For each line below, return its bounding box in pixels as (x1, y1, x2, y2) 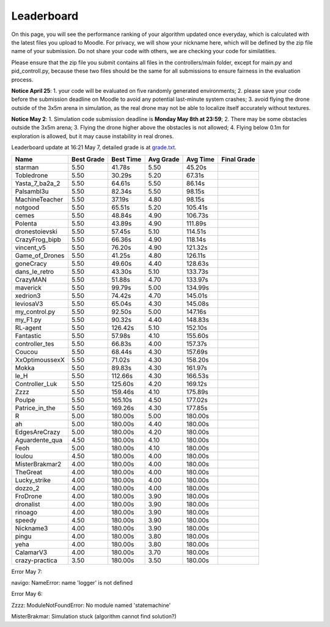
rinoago (15, 508, 38, 516)
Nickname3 (15, 524, 48, 532)
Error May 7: (11, 568, 43, 575)
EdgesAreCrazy (15, 428, 61, 436)
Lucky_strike (15, 475, 51, 484)
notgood (15, 203, 40, 211)
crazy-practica (15, 556, 57, 565)
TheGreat (15, 468, 43, 476)
